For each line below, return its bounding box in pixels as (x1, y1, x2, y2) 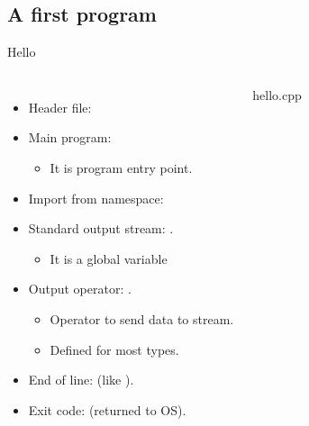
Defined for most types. (50, 340, 179, 358)
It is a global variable (50, 249, 168, 267)
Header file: (28, 97, 92, 116)
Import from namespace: (28, 188, 164, 207)
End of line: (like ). (28, 370, 134, 389)
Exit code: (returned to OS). (28, 400, 186, 419)
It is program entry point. (50, 158, 193, 177)
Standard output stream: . (28, 219, 174, 238)
